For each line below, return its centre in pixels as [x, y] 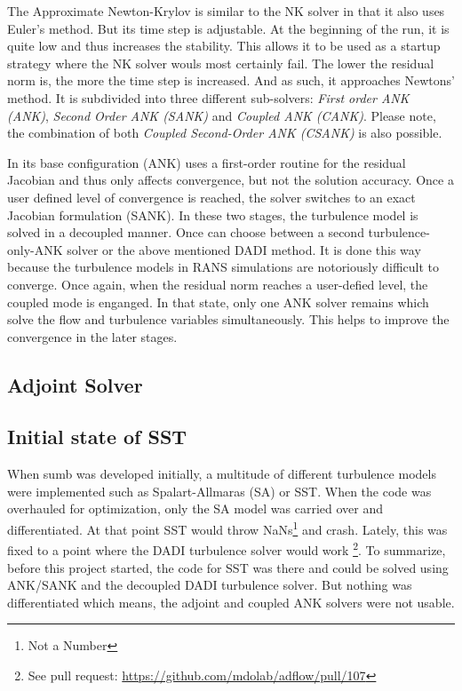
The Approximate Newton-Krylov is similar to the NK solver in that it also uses [226, 11]
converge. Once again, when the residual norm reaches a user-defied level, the [218, 284]
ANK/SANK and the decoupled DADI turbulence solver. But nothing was [210, 585]
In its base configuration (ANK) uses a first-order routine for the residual [207, 162]
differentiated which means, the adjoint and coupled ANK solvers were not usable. [231, 602]
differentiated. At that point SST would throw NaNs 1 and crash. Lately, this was [227, 528]
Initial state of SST [97, 437]
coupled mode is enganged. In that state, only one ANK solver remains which [218, 302]
